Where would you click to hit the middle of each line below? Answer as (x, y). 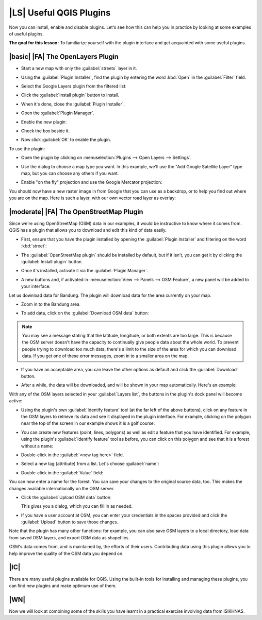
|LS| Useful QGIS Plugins (60, 13)
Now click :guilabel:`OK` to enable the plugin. (66, 140)
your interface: (36, 286)
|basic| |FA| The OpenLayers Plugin (64, 57)
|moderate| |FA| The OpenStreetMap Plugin (76, 212)
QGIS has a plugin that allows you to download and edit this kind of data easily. (88, 230)
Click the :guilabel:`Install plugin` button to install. (70, 95)
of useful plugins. (26, 34)
